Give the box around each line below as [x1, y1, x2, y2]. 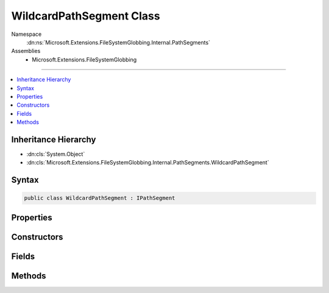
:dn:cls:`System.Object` [26, 150, 85, 158]
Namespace [11, 30, 42, 38]
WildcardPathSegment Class [11, 9, 161, 23]
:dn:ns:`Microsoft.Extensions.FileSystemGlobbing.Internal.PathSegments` [26, 38, 210, 46]
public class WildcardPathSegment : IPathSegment [24, 195, 175, 202]
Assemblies [11, 48, 41, 55]
